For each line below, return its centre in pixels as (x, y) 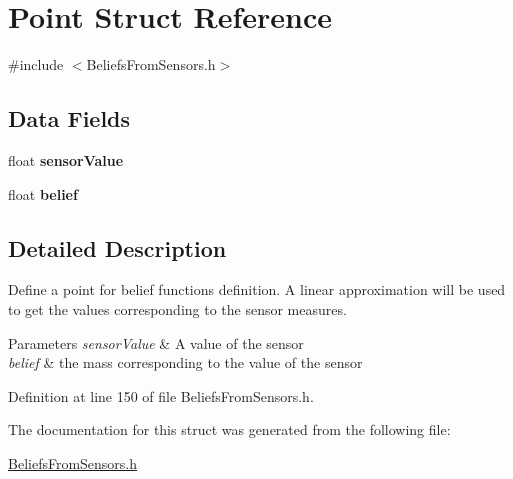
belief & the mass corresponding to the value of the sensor (185, 362)
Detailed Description (117, 247)
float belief (43, 193)
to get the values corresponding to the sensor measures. (177, 308)
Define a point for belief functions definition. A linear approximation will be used (257, 289)
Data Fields (69, 118)
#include (36, 64)
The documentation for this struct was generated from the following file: (229, 429)
